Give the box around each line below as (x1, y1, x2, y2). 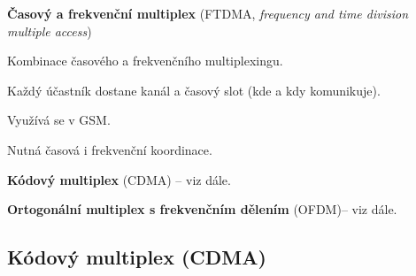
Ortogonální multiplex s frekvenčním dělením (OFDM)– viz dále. (7, 200, 397, 218)
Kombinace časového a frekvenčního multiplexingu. (7, 51, 283, 70)
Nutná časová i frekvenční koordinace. (7, 140, 212, 158)
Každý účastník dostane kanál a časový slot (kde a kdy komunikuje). (7, 80, 381, 99)
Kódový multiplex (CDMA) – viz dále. (7, 170, 231, 188)
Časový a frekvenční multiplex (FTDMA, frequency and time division (7, 4, 409, 22)
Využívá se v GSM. (7, 111, 111, 129)
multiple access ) (7, 21, 92, 40)
